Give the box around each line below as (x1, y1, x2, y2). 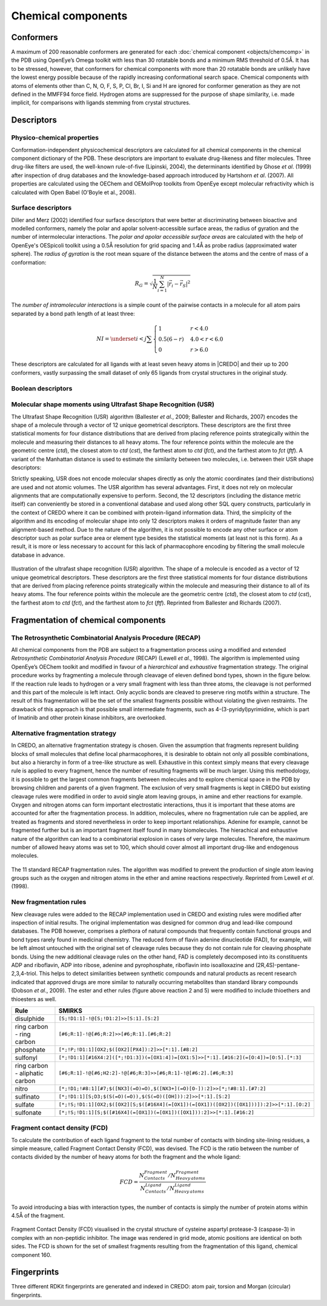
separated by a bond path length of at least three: (11, 310, 136, 317)
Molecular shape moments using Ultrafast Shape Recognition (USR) (11, 400, 215, 409)
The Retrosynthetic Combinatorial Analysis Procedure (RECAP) (11, 634, 201, 642)
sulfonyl (15, 1053, 38, 1062)
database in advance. (11, 551, 65, 558)
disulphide (15, 1014, 45, 1023)
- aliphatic (15, 1069, 44, 1077)
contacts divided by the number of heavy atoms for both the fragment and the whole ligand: (11, 1153, 241, 1160)
